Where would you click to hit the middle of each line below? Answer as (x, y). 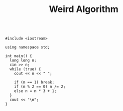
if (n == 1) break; (34, 82)
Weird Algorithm (84, 9)
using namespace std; (28, 47)
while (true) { (25, 69)
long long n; (23, 60)
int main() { (19, 56)
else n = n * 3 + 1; (35, 91)
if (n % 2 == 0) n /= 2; (40, 87)
